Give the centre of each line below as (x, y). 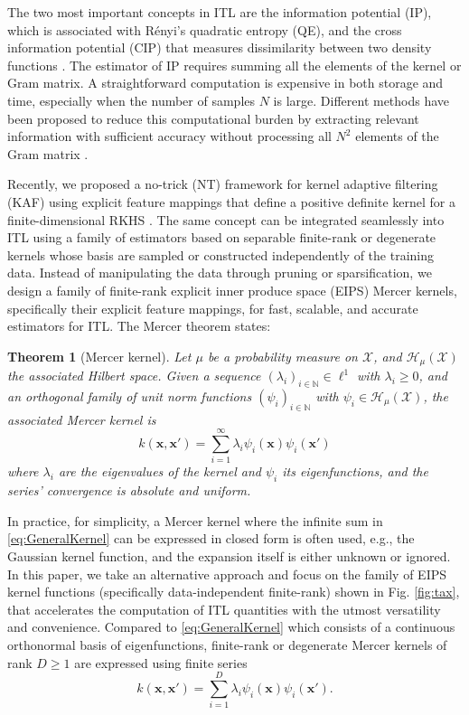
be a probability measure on (282, 356)
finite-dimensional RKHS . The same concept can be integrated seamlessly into (226, 219)
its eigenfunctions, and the (355, 471)
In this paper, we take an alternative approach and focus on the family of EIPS (227, 574)
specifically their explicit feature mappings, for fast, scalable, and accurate (213, 308)
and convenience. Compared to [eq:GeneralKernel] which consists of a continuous (231, 627)
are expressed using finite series (161, 662)
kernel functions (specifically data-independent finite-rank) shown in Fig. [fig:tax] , (234, 592)
